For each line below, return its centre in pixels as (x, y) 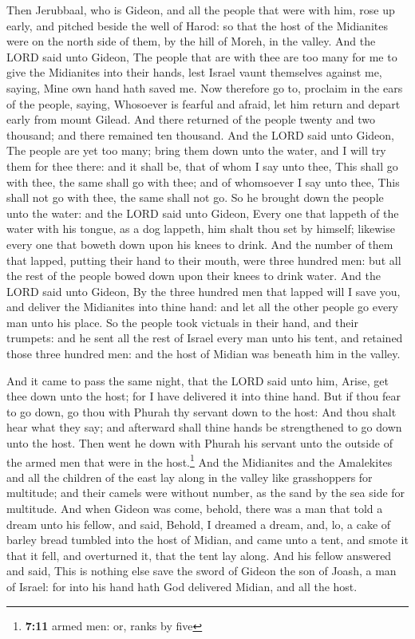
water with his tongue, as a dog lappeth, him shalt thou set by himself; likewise (201, 229)
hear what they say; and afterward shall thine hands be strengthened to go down (204, 427)
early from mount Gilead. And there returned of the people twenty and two (191, 119)
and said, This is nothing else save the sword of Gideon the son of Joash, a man (202, 571)
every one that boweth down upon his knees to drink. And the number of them (200, 244)
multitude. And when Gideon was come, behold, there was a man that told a (195, 509)
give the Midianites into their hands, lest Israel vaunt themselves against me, (194, 72)
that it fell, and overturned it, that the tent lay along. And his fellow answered (199, 555)
